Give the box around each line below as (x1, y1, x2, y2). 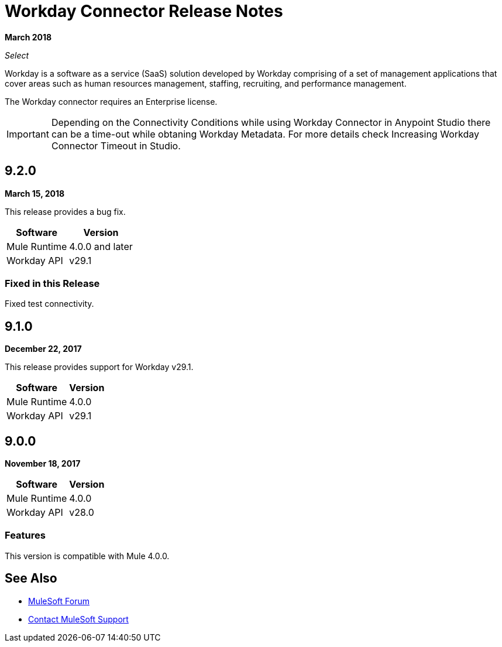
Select (5, 50, 29, 60)
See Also (5, 571, 57, 586)
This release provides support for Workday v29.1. (5, 362, 194, 372)
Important (6, 128, 49, 140)
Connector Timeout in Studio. (51, 139, 181, 152)
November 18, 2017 (5, 458, 81, 469)
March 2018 (5, 32, 52, 42)
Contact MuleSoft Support (28, 614, 129, 624)
